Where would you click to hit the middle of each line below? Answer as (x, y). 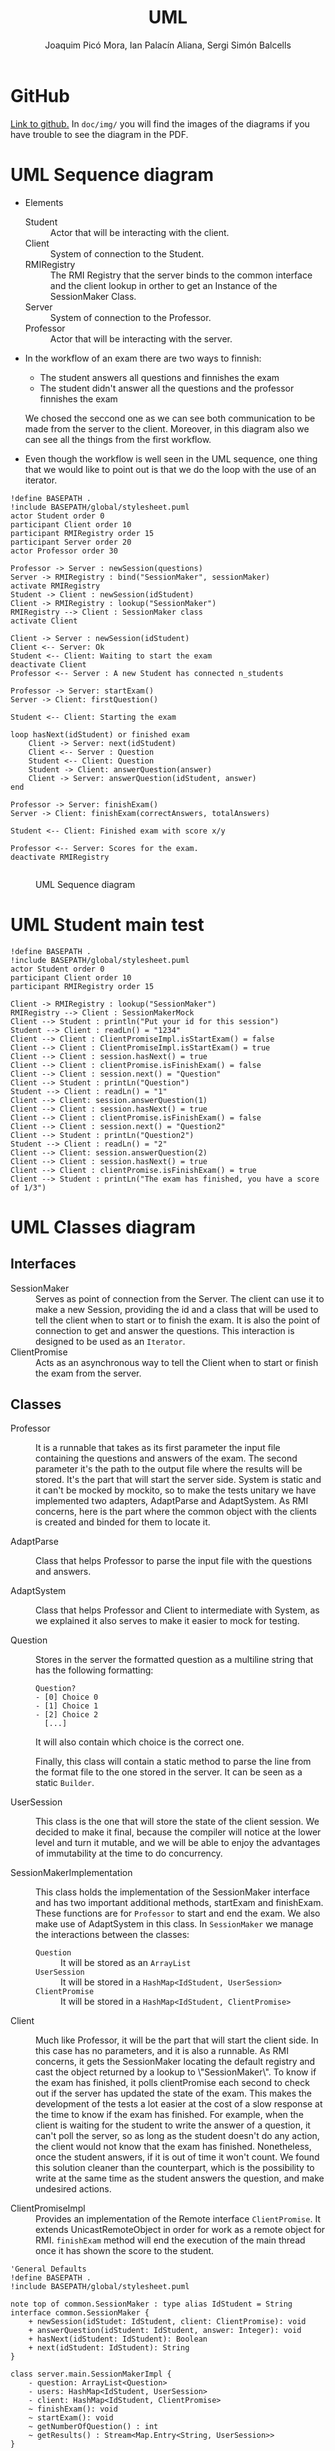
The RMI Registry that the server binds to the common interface (181, 275)
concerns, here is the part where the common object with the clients (176, 1512)
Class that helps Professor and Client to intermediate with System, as (177, 1610)
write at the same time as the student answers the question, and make (180, 2178)
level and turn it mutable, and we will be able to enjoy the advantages (178, 1843)
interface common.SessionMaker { (80, 2313)
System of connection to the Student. (127, 253)
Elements (44, 202)
